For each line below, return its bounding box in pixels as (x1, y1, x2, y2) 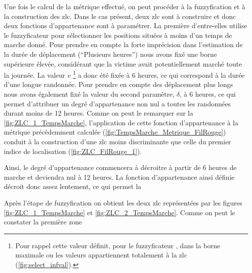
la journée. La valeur (4, 69, 65, 80)
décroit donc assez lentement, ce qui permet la (4, 181, 142, 191)
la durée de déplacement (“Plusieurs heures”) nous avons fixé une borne (4, 49, 217, 59)
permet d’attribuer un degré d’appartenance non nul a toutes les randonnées (4, 98, 231, 108)
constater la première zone (4, 217, 82, 227)
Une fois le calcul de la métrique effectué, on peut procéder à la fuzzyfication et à (4, 1, 245, 11)
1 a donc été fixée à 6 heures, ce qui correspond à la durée (73, 68, 245, 80)
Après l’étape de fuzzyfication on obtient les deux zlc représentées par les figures (4, 197, 242, 207)
